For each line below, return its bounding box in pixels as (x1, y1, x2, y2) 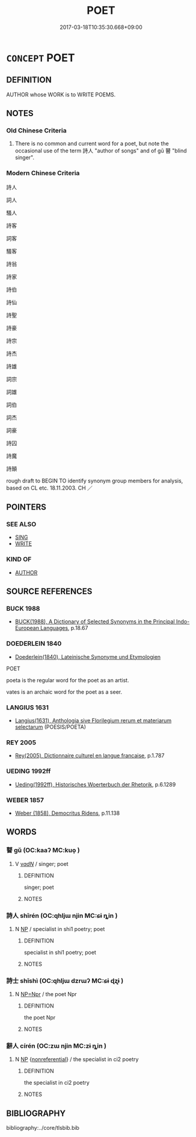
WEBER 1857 (6, 796, 44, 804)
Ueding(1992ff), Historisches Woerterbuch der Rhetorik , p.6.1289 (14, 780, 176, 788)
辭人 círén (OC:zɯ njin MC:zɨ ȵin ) (6, 1042, 107, 1050)
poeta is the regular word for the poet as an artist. (6, 676, 129, 684)
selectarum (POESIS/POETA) (14, 723, 86, 730)
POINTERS (6, 502, 47, 512)
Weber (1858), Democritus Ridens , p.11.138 (14, 809, 120, 817)
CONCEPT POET (6, 51, 75, 64)
